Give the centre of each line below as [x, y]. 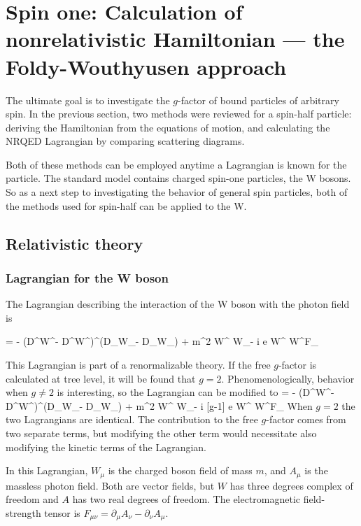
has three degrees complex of [291, 485]
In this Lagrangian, [47, 470]
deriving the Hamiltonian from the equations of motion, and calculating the [168, 127]
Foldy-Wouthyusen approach [146, 66]
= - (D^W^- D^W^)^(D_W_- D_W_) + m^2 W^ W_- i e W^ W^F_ [162, 341]
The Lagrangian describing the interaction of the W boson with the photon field [178, 304]
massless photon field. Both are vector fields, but [110, 485]
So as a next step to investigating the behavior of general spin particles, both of [177, 192]
